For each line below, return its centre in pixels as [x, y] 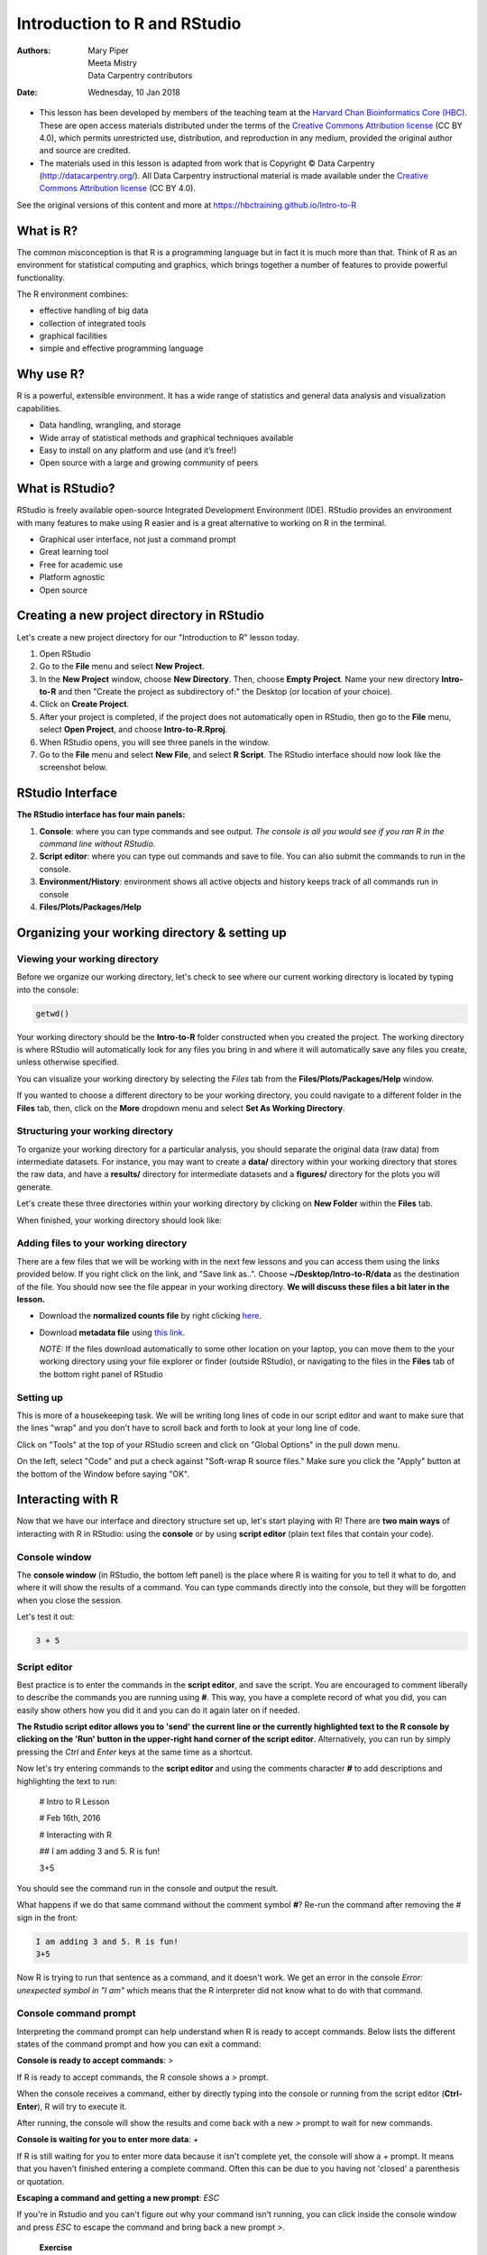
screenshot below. [74, 768]
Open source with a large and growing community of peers [149, 463]
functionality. [41, 277]
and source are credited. [85, 151]
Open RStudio [65, 653]
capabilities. [39, 408]
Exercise [56, 2248]
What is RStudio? [66, 488]
